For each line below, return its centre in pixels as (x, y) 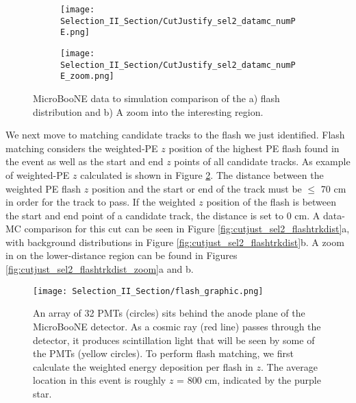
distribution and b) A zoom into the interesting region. (148, 111)
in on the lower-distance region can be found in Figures (122, 255)
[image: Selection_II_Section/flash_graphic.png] (148, 291)
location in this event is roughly (100, 380)
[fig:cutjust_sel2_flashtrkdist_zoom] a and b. (100, 269)
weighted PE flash (43, 188)
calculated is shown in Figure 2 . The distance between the (202, 174)
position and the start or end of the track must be (196, 188)
